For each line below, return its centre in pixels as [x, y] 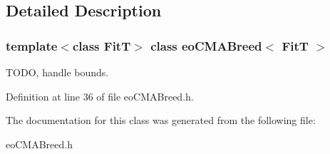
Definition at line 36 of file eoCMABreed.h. [100, 96]
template [32, 45]
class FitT [102, 45]
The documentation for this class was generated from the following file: [161, 120]
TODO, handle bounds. [57, 72]
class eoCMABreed [206, 45]
